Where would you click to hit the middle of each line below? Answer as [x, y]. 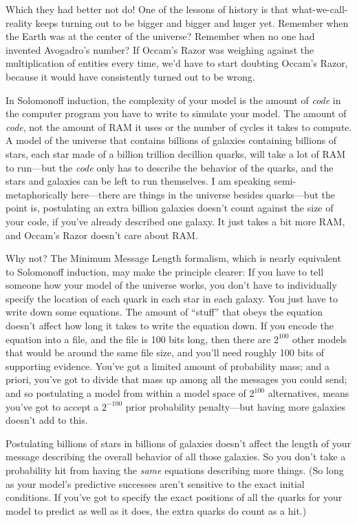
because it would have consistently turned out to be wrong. [130, 76]
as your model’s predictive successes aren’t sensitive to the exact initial [155, 483]
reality [19, 22]
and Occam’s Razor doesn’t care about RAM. [102, 235]
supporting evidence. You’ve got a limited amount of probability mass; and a [167, 366]
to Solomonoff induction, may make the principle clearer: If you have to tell [165, 271]
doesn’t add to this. [47, 420]
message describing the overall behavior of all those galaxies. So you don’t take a [176, 457]
